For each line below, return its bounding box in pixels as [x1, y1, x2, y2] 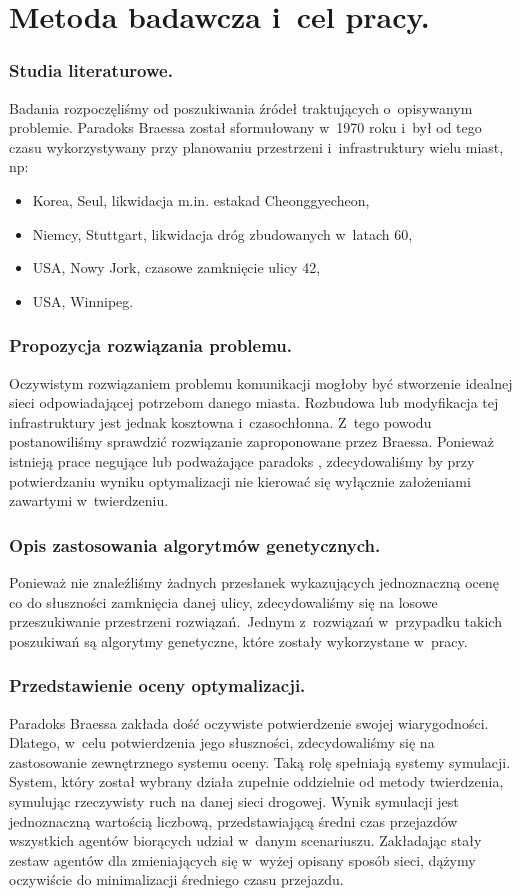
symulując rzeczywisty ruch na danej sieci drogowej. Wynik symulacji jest [9, 790, 459, 811]
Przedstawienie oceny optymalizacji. [9, 673, 306, 698]
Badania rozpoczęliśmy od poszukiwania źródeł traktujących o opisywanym [9, 97, 473, 118]
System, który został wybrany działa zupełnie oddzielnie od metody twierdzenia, [9, 771, 504, 792]
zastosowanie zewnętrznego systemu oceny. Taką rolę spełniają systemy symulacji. [9, 751, 511, 772]
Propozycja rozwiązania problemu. [9, 333, 293, 358]
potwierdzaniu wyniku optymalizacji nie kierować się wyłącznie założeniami [9, 470, 471, 491]
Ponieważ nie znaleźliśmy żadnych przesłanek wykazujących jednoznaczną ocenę [9, 571, 499, 592]
